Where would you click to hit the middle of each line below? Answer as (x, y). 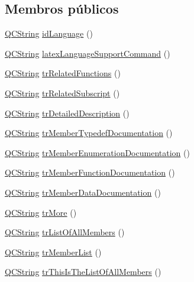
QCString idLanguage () (49, 33)
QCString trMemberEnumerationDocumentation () (97, 152)
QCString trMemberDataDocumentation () (83, 192)
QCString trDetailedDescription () (67, 113)
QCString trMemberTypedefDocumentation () (89, 133)
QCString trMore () (41, 212)
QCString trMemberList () (53, 252)
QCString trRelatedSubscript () (62, 93)
